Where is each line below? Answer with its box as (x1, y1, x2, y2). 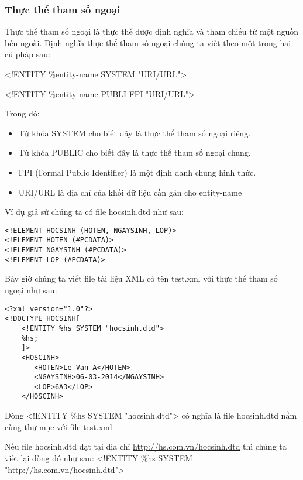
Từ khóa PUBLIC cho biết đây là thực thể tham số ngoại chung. (18, 146, 251, 159)
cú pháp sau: (5, 48, 50, 60)
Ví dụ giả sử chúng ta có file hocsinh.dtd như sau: (5, 205, 184, 218)
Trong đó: (5, 107, 40, 119)
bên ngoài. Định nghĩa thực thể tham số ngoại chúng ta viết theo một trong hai (5, 36, 291, 49)
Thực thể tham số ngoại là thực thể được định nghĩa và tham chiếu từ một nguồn (5, 25, 299, 37)
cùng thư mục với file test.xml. (5, 420, 115, 433)
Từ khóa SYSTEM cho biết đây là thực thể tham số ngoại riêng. (18, 126, 251, 139)
